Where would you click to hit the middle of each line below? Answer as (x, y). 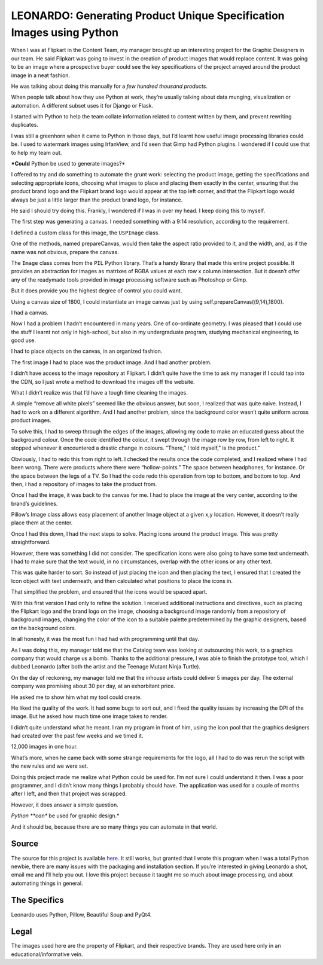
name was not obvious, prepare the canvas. (65, 252)
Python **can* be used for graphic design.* (65, 816)
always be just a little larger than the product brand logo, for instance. (97, 200)
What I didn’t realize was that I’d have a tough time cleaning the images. (99, 393)
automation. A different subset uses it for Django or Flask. (82, 105)
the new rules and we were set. (50, 766)
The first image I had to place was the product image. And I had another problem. (111, 362)
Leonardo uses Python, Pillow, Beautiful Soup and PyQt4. (81, 914)
